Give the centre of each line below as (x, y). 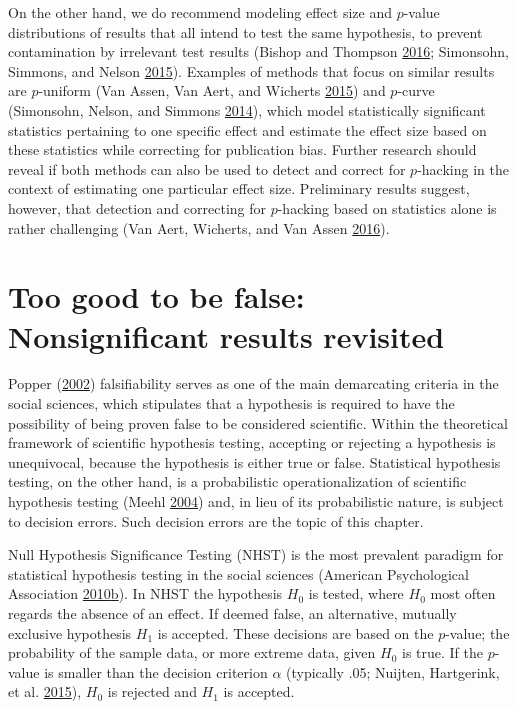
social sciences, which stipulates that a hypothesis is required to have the (231, 403)
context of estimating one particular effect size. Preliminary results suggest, (239, 188)
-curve (416, 90)
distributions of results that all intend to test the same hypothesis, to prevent (245, 31)
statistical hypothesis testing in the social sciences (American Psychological (238, 573)
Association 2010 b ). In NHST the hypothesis (145, 593)
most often (463, 593)
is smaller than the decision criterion (156, 671)
